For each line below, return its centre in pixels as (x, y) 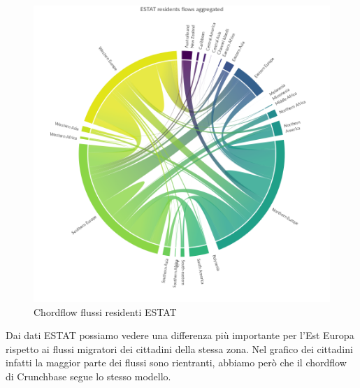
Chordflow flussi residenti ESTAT (105, 311)
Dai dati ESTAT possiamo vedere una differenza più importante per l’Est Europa (180, 335)
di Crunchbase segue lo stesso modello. (88, 376)
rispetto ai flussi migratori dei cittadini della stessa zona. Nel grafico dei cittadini (179, 349)
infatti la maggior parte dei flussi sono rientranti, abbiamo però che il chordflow (176, 362)
